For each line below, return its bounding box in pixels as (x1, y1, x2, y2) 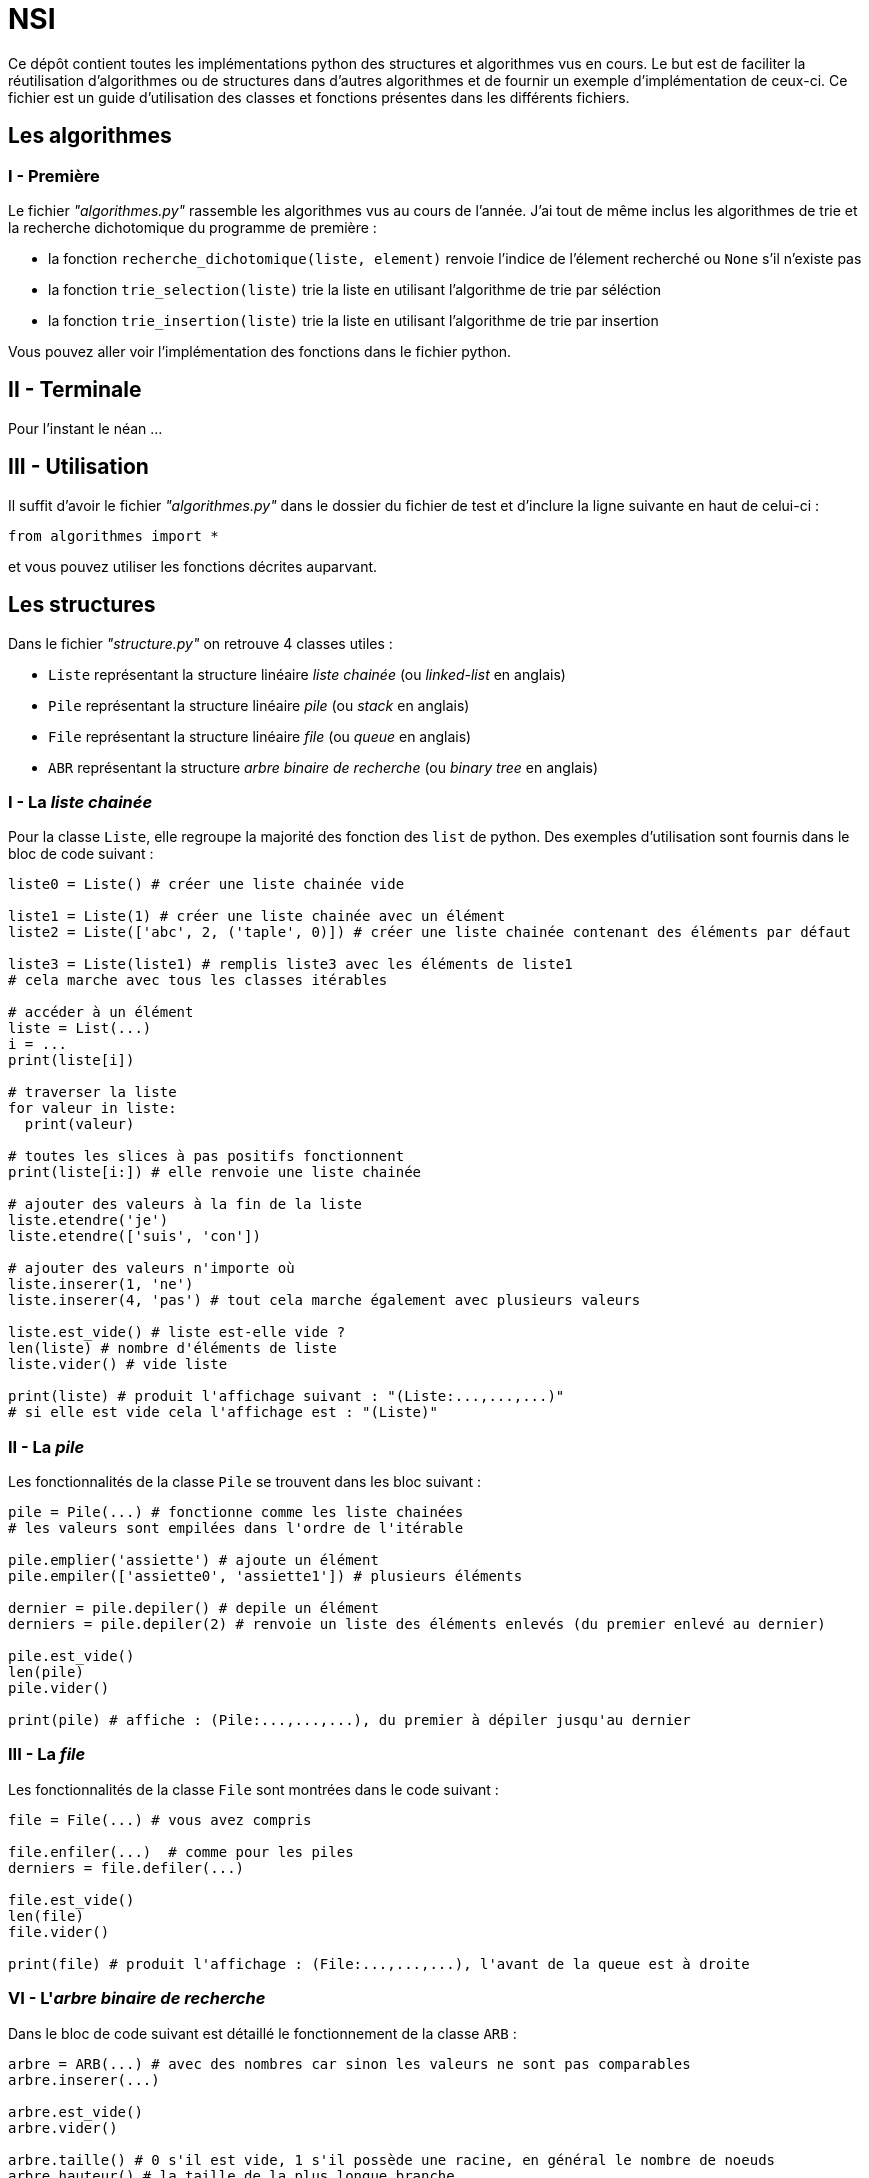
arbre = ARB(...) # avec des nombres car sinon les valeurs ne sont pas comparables (8, 2055, 691, 2072)
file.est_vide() (8, 1891, 135, 1908)
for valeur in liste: (8, 1100, 177, 1117)
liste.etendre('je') (8, 1212, 169, 1229)
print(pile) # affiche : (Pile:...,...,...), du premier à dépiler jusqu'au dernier (8, 1712, 691, 1728)
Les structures (8, 592, 156, 618)
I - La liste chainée (8, 791, 153, 812)
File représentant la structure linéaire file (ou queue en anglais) (48, 727, 472, 745)
